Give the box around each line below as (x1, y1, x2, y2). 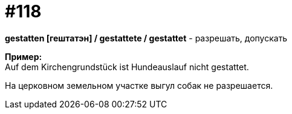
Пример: (5, 51, 42, 62)
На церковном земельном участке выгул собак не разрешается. (5, 80, 273, 91)
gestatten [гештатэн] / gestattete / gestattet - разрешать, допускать (5, 32, 288, 43)
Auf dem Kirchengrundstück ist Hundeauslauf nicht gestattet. (5, 61, 249, 72)
